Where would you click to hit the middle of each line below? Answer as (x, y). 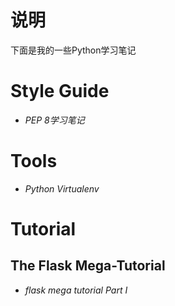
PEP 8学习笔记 (54, 120)
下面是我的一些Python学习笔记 (73, 50)
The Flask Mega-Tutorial (88, 266)
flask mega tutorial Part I (76, 290)
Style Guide (60, 91)
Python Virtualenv (62, 188)
